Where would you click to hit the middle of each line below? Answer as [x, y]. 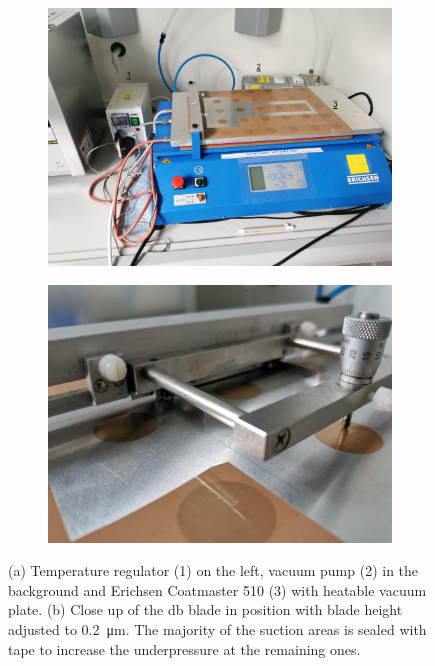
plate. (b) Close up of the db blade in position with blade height [205, 609]
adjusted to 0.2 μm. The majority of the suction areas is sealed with [217, 628]
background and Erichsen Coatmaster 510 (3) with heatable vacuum [217, 589]
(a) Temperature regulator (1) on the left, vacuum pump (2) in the [213, 570]
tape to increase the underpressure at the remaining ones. [184, 648]
